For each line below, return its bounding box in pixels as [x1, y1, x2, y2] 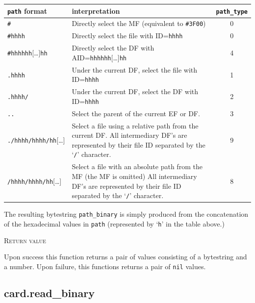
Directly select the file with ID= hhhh [72, 30, 183, 41]
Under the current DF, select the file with [72, 64, 198, 75]
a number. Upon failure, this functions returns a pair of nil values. [4, 261, 206, 271]
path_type [216, 8, 248, 15]
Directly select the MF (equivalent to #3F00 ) [72, 18, 206, 28]
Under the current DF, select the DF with [72, 86, 199, 97]
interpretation [72, 5, 120, 16]
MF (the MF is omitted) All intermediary [72, 171, 197, 181]
